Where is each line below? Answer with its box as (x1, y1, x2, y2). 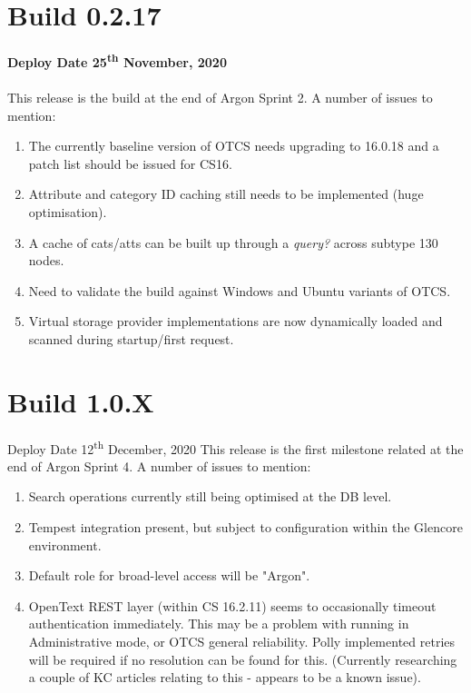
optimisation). (28, 202, 107, 221)
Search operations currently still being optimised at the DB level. (28, 487, 392, 506)
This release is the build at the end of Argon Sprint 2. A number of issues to (7, 87, 433, 106)
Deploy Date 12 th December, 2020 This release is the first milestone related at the (7, 436, 464, 458)
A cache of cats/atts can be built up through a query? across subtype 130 (28, 233, 438, 252)
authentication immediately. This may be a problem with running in (28, 614, 409, 633)
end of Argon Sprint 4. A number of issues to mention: (7, 456, 311, 475)
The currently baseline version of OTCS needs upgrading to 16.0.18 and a (28, 136, 439, 155)
